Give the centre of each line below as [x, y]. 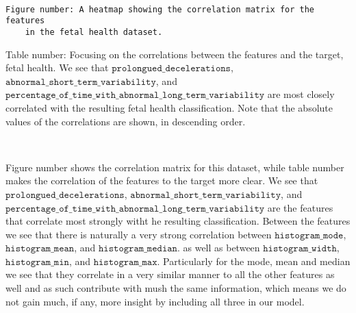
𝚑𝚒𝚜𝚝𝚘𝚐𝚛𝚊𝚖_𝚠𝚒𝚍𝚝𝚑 [300, 249]
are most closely [301, 94]
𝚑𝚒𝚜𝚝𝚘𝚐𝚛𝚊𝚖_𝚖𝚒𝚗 [37, 262]
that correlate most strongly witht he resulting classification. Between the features [178, 221]
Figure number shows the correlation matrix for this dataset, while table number [175, 167]
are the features [300, 207]
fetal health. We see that [57, 67]
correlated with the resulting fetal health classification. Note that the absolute [169, 107]
